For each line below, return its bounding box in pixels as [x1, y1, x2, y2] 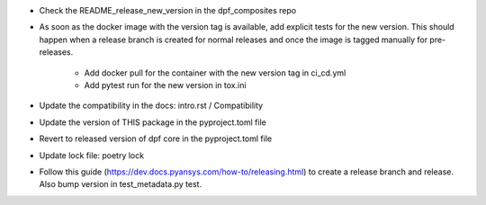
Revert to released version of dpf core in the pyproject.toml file [39, 133, 273, 144]
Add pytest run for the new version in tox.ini [84, 79, 247, 90]
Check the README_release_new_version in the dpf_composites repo [39, 5, 297, 15]
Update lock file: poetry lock [39, 149, 144, 161]
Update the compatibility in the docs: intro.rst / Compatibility [39, 100, 264, 111]
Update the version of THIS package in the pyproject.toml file [39, 117, 267, 128]
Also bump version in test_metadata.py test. [39, 179, 202, 190]
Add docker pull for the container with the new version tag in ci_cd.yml [84, 67, 346, 78]
